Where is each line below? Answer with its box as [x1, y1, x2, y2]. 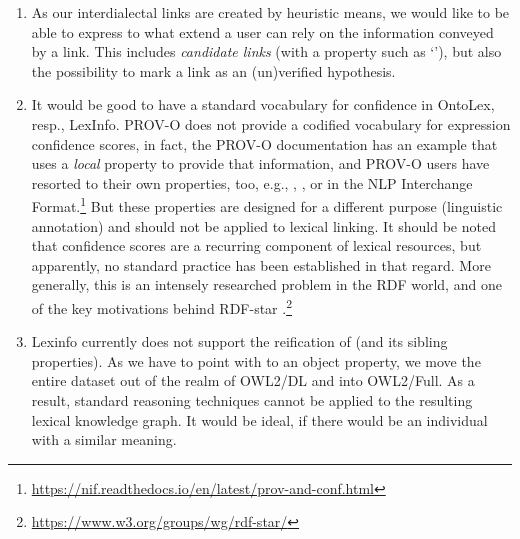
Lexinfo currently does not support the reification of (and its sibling [31, 331, 448, 352]
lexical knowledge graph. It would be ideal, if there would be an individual [31, 409, 488, 430]
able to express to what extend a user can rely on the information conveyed [31, 21, 494, 42]
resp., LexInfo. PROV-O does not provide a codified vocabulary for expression [31, 113, 511, 134]
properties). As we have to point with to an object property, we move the [31, 350, 481, 371]
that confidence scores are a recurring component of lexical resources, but [31, 235, 482, 256]
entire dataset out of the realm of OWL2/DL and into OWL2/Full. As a [31, 370, 475, 391]
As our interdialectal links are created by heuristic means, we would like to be [31, 2, 510, 22]
